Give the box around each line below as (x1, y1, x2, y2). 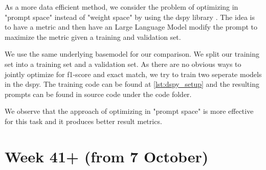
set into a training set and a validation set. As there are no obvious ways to (5, 58, 241, 69)
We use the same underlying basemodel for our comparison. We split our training (5, 48, 260, 59)
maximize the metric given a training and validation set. (5, 31, 181, 42)
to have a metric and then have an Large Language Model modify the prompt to (5, 21, 258, 32)
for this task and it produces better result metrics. (5, 115, 162, 126)
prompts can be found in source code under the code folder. (5, 88, 192, 99)
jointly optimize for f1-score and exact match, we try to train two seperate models (5, 68, 262, 79)
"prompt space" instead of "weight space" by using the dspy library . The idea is (5, 11, 255, 22)
